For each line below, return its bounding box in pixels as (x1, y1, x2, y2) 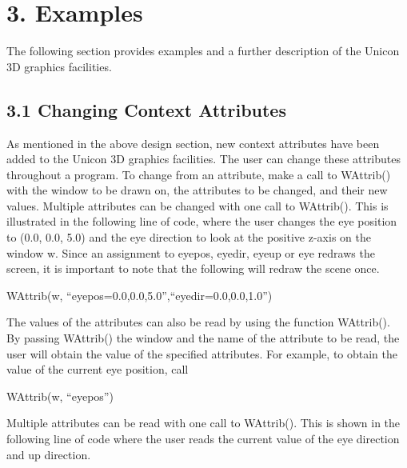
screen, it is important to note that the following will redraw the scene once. (6, 260, 380, 277)
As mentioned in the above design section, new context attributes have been (6, 134, 380, 151)
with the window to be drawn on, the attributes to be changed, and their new (6, 182, 388, 198)
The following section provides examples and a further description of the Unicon (6, 42, 400, 59)
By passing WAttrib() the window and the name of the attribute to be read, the (6, 330, 400, 346)
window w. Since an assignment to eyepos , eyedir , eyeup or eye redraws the (6, 244, 375, 261)
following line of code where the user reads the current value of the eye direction (6, 430, 400, 447)
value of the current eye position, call (6, 361, 189, 378)
